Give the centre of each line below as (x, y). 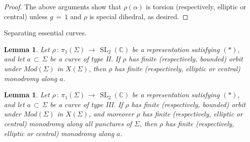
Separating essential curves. (45, 33)
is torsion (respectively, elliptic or (196, 6)
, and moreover (111, 114)
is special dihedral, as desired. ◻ (139, 16)
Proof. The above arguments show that (63, 6)
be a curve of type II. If (85, 59)
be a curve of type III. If (86, 104)
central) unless (26, 16)
